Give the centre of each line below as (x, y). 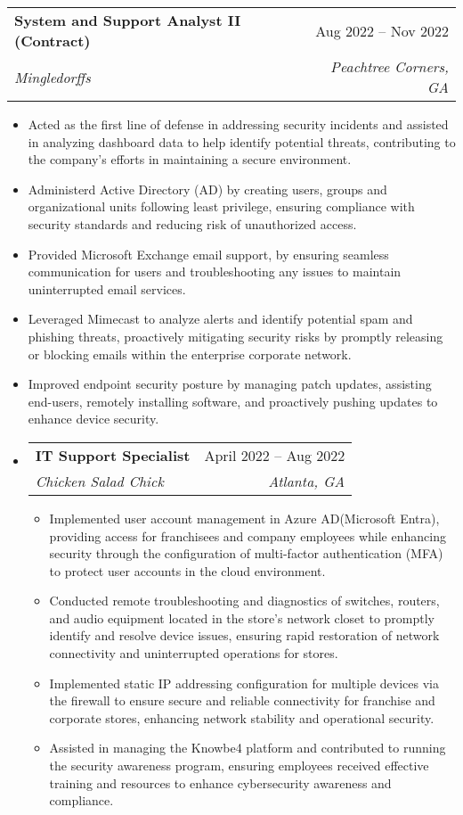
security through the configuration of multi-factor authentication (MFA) (246, 553)
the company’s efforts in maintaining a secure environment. (190, 159)
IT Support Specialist (113, 455)
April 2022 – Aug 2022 (275, 455)
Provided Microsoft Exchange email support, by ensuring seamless (208, 254)
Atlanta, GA (307, 481)
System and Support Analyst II (128, 20)
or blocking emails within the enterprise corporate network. (190, 354)
